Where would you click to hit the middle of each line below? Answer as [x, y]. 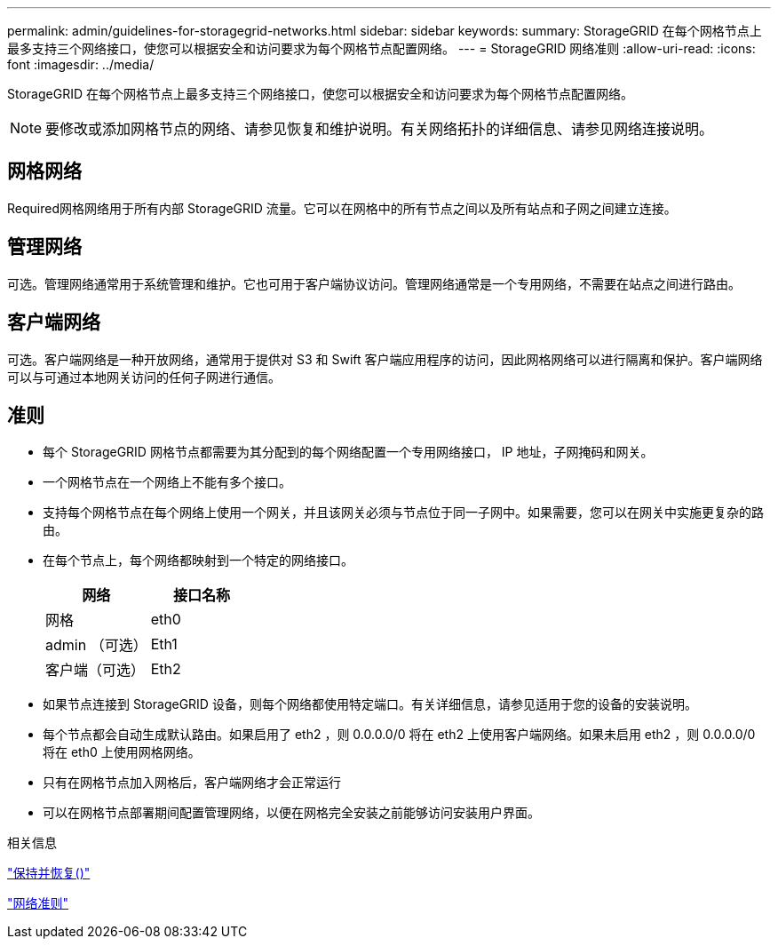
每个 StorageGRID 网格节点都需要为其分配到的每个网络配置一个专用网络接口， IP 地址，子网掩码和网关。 [348, 452]
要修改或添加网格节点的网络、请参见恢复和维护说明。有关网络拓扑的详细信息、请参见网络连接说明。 [380, 129]
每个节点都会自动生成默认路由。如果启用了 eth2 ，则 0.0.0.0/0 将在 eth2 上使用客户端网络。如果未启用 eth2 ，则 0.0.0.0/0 [399, 735]
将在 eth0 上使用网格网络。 [122, 752]
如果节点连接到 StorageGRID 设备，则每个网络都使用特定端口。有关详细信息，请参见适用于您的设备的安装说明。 [370, 704]
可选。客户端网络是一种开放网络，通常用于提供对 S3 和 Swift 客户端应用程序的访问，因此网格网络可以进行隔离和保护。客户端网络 [385, 359]
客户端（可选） [95, 670]
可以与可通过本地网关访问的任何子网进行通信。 [144, 377]
